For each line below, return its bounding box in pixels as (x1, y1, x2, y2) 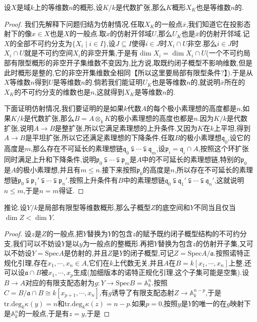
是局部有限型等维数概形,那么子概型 (38, 202, 151, 212)
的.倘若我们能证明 (85, 77, 143, 87)
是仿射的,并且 (64, 248, 108, 258)
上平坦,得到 (213, 122, 251, 133)
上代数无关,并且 (113, 257, 164, 268)
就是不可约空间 (24, 48, 73, 58)
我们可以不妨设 (12, 238, 61, 248)
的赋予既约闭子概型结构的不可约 (136, 228, 240, 239)
